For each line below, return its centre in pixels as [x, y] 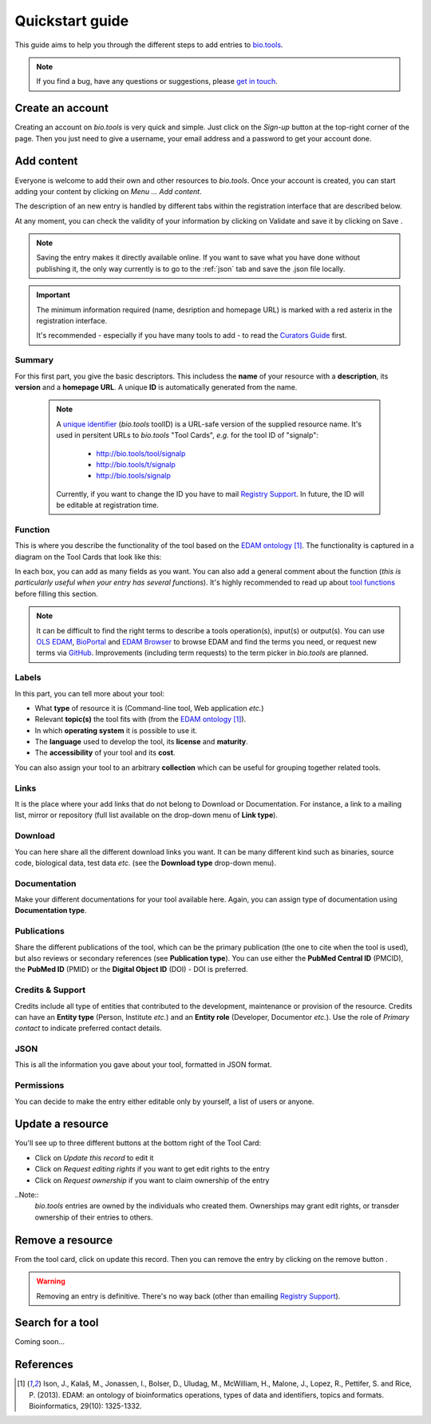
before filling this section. [57, 593]
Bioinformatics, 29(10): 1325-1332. [86, 1406]
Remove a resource [64, 1240]
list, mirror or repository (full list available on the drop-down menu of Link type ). [146, 815]
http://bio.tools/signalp [134, 476]
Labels [28, 677]
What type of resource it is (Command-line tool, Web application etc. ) [149, 708]
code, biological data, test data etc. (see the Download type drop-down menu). [146, 863]
